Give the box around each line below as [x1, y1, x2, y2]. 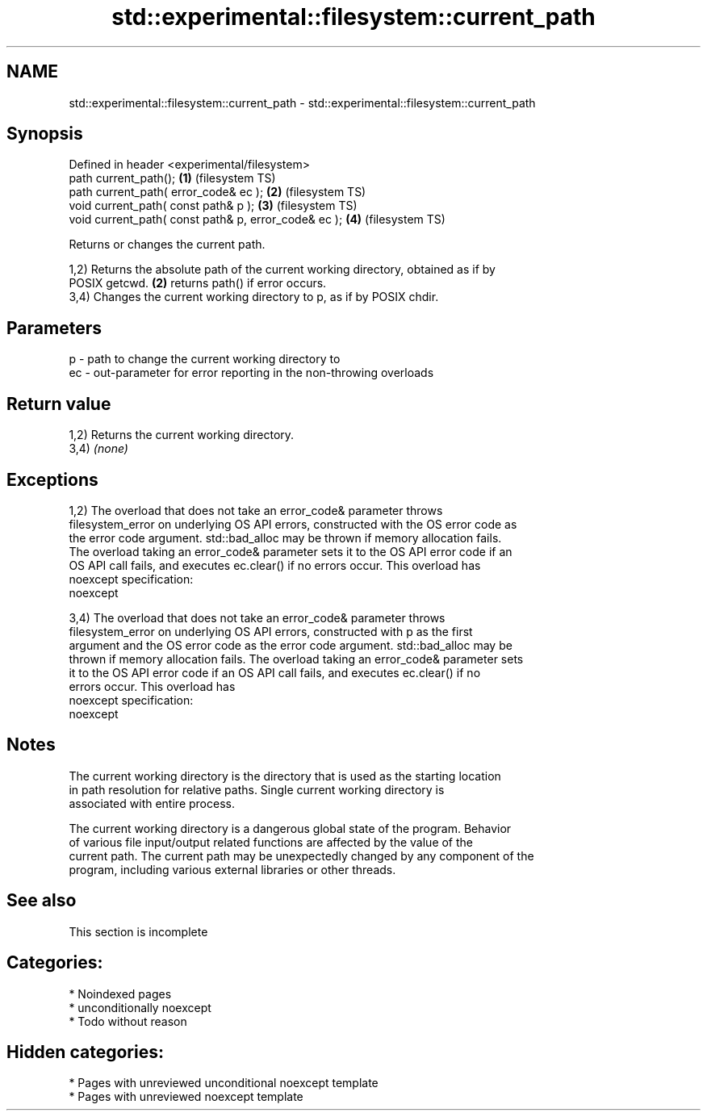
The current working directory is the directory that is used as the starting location [69, 768, 501, 783]
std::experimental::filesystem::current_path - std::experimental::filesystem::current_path [69, 95, 536, 110]
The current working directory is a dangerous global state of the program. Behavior [69, 821, 512, 835]
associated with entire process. [69, 796, 235, 810]
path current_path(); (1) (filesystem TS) [69, 171, 276, 186]
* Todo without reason [69, 1014, 187, 1028]
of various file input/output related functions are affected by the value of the [69, 835, 474, 849]
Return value [6, 393, 111, 414]
